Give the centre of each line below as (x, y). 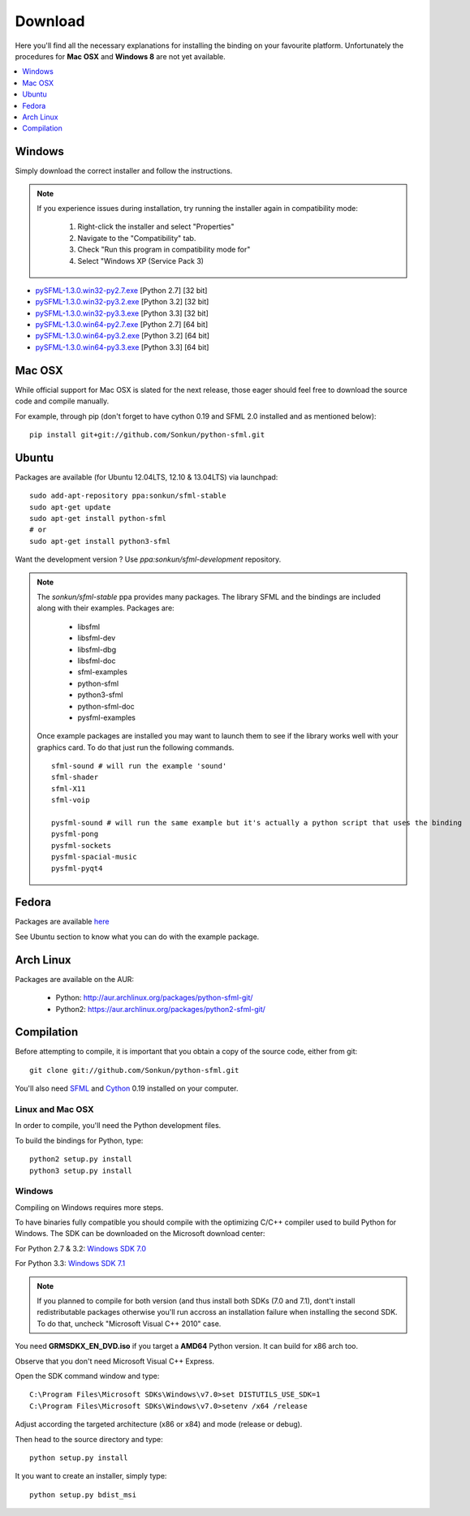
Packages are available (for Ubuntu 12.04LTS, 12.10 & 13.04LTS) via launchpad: (147, 477)
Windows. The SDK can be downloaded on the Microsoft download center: (140, 1234)
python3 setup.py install (81, 1170)
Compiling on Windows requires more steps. (89, 1207)
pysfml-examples (106, 717)
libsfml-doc (97, 661)
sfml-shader (75, 777)
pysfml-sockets (82, 845)
